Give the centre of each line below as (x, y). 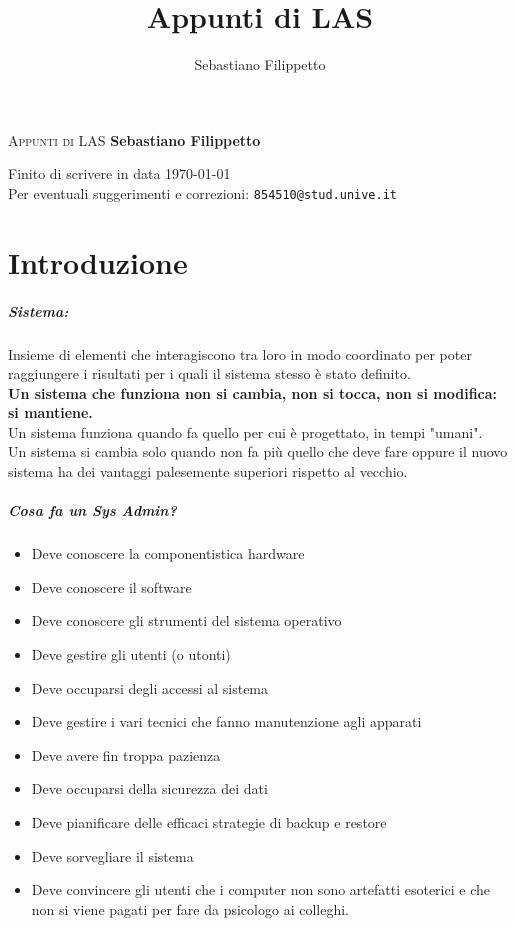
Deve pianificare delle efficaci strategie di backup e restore (209, 821)
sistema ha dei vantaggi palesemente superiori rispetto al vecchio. (208, 471)
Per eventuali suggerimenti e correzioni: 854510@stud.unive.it (202, 192)
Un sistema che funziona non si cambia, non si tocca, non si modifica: (253, 392)
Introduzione (98, 261)
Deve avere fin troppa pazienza (126, 754)
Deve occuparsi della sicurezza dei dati (149, 788)
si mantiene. (50, 412)
